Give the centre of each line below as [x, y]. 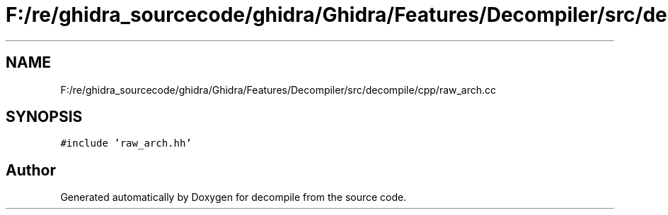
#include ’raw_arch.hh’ [126, 143]
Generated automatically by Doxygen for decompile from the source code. [234, 197]
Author [31, 170]
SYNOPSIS [44, 117]
